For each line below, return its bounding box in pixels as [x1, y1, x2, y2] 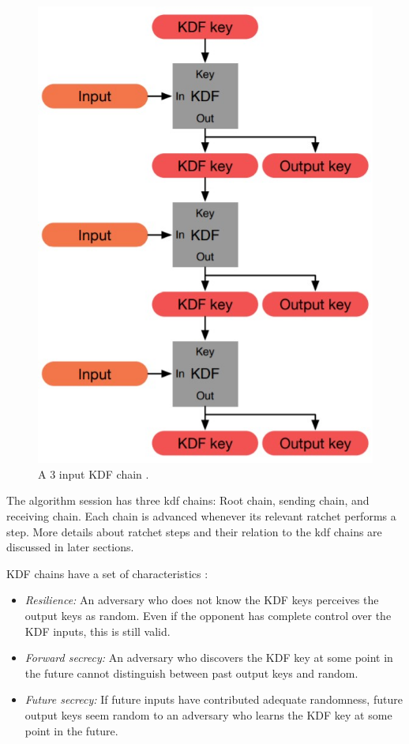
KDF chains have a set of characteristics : [6, 565, 208, 581]
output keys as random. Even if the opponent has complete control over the [24, 607, 392, 623]
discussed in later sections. [6, 539, 134, 555]
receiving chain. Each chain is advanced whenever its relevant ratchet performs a [6, 508, 396, 524]
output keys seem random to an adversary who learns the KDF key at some [24, 706, 392, 723]
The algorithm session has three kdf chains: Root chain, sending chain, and [6, 492, 370, 509]
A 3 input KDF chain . [38, 465, 149, 482]
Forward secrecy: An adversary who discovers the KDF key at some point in [24, 649, 393, 666]
